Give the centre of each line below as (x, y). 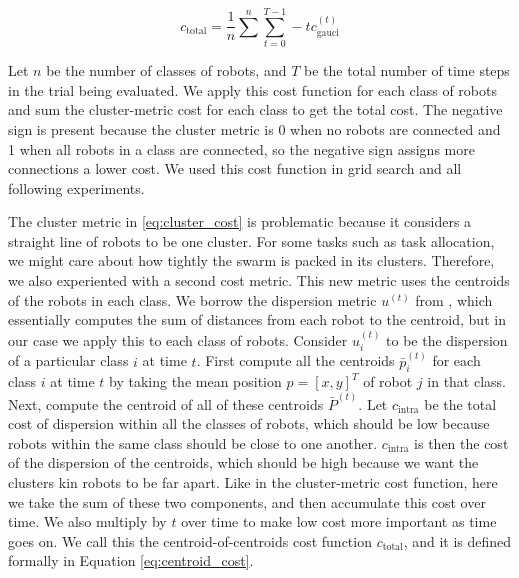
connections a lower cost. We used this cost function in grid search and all (235, 168)
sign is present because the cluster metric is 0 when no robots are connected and (254, 128)
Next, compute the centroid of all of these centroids (166, 403)
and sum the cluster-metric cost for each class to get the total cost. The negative (255, 109)
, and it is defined (457, 540)
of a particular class (68, 360)
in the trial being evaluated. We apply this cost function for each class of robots (252, 89)
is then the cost (461, 442)
